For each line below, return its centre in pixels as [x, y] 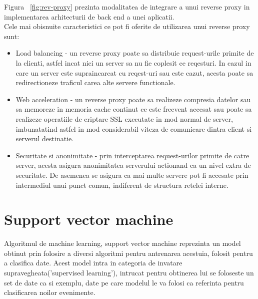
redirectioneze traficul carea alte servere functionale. [95, 82]
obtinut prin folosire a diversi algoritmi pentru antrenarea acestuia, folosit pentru [128, 253]
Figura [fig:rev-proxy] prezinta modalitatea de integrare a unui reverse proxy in [127, 7]
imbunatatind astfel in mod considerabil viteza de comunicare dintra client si [134, 128]
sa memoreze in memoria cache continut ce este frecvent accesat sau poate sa [134, 109]
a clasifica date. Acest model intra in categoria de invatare [93, 263]
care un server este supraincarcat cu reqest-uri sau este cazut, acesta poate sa [134, 72]
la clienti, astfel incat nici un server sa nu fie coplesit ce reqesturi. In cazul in [133, 62]
